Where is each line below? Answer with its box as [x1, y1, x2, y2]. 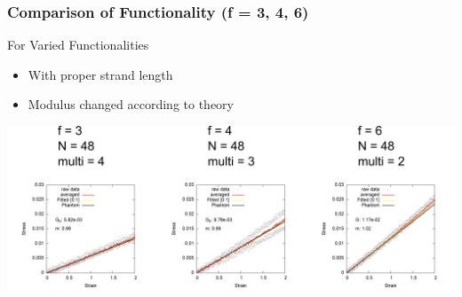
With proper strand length [28, 65, 173, 83]
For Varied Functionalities [7, 35, 149, 54]
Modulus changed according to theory [28, 95, 234, 113]
